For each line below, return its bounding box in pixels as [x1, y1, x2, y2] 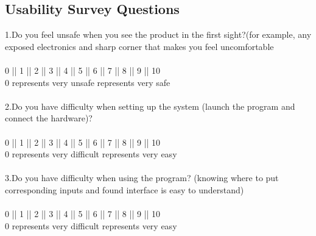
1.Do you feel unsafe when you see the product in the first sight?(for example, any [5, 28, 312, 41]
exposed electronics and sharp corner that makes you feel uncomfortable [5, 40, 274, 52]
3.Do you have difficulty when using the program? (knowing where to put [5, 171, 279, 184]
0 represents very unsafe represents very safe [5, 76, 170, 88]
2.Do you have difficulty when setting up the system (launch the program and [5, 99, 295, 112]
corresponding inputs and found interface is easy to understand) [5, 183, 244, 196]
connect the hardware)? [5, 112, 93, 124]
